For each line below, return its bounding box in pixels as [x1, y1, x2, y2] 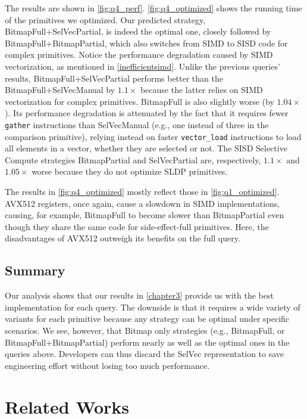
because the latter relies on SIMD [140, 83, 263, 96]
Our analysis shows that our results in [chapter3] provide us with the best [5, 289, 274, 302]
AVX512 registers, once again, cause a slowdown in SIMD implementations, [5, 197, 280, 209]
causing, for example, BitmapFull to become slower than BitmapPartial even [5, 209, 284, 221]
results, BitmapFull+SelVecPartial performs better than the [5, 72, 223, 84]
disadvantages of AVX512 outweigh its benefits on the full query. [5, 232, 240, 244]
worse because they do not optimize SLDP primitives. [32, 165, 228, 178]
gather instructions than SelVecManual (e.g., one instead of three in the [5, 118, 269, 131]
